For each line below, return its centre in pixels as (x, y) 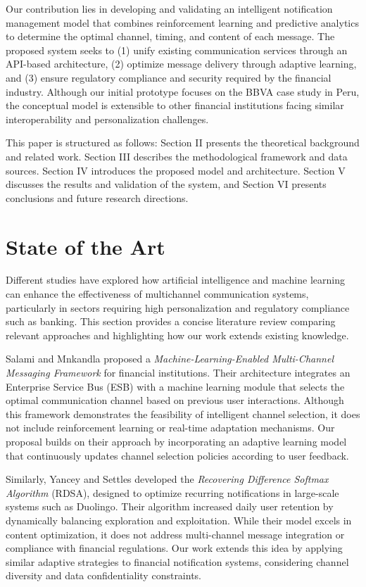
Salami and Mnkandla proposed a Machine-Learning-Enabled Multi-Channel (170, 359)
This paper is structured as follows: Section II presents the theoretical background (183, 143)
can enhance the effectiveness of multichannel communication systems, (157, 294)
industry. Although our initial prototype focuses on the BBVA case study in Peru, (183, 91)
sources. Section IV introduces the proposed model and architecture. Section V (176, 170)
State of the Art (86, 246)
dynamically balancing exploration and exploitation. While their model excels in (179, 520)
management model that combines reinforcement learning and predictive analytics (182, 22)
